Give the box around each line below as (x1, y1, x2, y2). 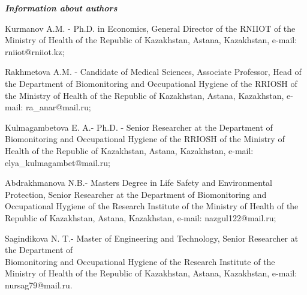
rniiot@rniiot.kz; (5, 45, 65, 58)
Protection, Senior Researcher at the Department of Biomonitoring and (5, 188, 267, 200)
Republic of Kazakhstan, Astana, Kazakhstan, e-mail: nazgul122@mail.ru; (5, 211, 276, 224)
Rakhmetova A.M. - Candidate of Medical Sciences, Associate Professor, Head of (5, 65, 302, 78)
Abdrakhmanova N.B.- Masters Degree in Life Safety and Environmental (5, 176, 272, 189)
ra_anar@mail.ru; (25, 101, 91, 113)
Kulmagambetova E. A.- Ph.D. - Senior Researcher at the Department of (5, 121, 273, 133)
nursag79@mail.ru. (5, 278, 73, 291)
